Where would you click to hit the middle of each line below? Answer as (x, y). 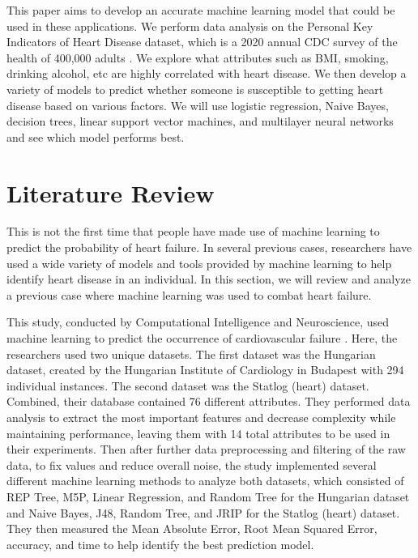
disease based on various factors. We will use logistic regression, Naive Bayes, (198, 105)
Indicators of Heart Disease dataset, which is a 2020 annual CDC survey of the (202, 42)
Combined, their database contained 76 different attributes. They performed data (209, 401)
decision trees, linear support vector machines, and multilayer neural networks (200, 121)
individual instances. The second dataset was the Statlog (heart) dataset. (188, 385)
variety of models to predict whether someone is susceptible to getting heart (195, 89)
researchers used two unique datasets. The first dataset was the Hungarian (191, 354)
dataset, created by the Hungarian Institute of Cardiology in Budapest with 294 (205, 370)
